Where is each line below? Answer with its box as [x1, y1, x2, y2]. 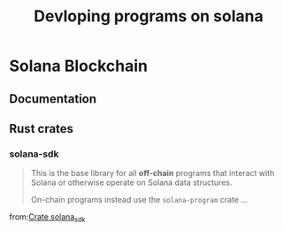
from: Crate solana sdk [9, 212, 86, 225]
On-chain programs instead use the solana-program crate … [30, 195, 249, 205]
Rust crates [9, 121, 73, 136]
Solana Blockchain [9, 56, 149, 76]
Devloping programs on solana [34, 6, 264, 27]
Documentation [9, 91, 97, 106]
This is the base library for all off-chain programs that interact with [30, 168, 275, 179]
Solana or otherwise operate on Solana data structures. [30, 177, 233, 188]
